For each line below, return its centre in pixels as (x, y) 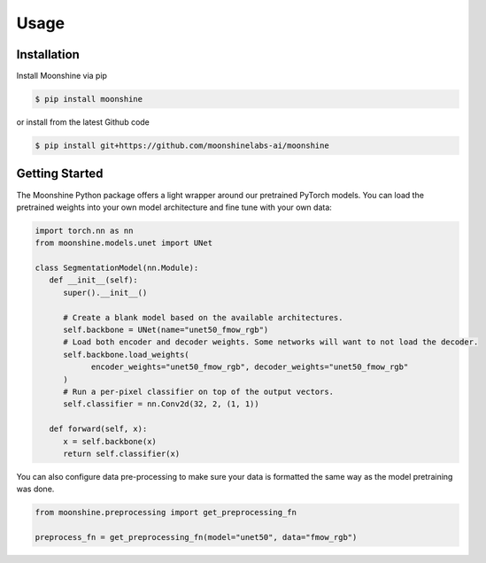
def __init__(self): (94, 280)
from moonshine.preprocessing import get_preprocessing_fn (166, 513)
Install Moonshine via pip (62, 76)
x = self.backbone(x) (110, 441)
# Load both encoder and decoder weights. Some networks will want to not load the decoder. (271, 342)
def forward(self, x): (98, 429)
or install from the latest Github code (83, 122)
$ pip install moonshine (89, 99)
